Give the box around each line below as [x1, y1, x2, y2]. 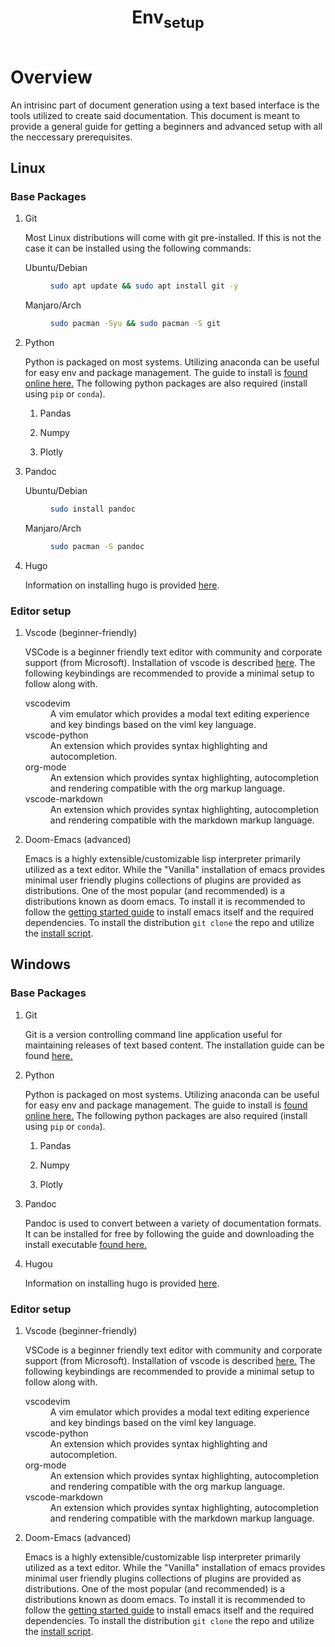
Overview [10, 66, 93, 88]
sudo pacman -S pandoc [49, 541, 145, 551]
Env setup [131, 6, 205, 32]
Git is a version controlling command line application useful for [24, 1028, 283, 1040]
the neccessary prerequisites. [10, 131, 133, 143]
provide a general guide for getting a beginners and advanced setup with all [10, 120, 323, 132]
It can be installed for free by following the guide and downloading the [24, 1227, 315, 1240]
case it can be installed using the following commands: [24, 242, 252, 255]
